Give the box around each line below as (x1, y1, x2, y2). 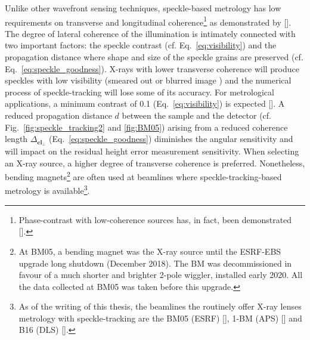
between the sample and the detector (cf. (122, 109, 271, 121)
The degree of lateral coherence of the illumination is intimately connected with (5, 27, 296, 39)
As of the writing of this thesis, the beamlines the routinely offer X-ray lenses (18, 300, 302, 313)
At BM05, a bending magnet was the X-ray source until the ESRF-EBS (18, 245, 281, 257)
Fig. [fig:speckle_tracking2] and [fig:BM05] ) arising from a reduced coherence (5, 120, 288, 133)
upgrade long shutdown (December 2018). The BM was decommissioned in (18, 256, 292, 269)
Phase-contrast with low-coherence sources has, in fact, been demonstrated (18, 213, 292, 225)
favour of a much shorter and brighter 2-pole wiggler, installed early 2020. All (18, 268, 303, 281)
